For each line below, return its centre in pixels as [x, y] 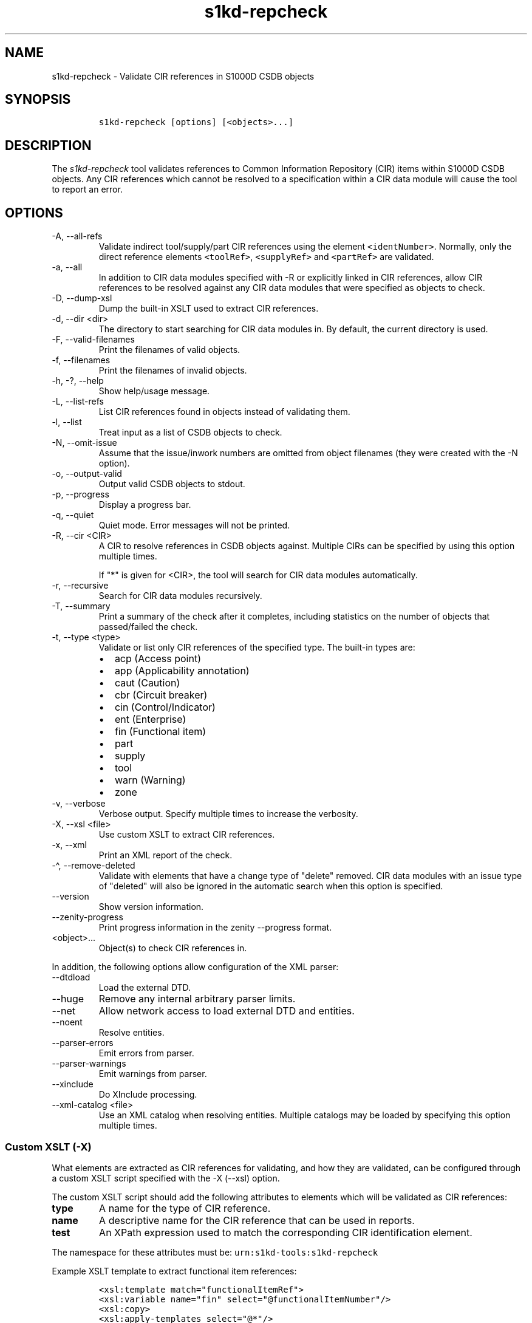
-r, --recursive [80, 586]
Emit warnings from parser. [153, 1074]
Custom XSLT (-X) [48, 1147]
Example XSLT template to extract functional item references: [174, 1271]
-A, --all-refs [77, 236]
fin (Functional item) [160, 732]
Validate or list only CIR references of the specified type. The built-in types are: [257, 648]
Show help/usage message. [154, 391]
